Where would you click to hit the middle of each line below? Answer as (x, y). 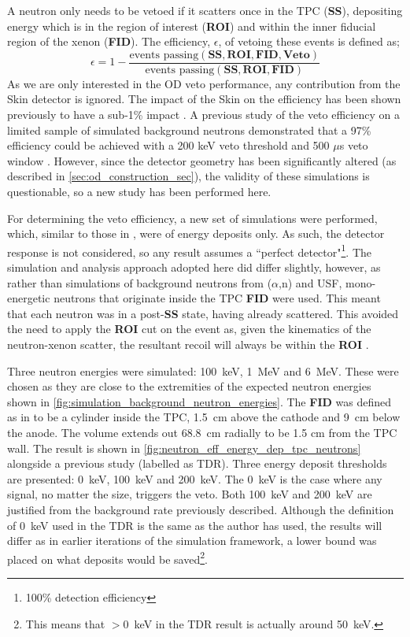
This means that (65, 623)
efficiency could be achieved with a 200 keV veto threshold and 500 (168, 145)
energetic (29, 298)
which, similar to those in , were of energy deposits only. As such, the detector (196, 233)
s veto (354, 145)
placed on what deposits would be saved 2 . (107, 557)
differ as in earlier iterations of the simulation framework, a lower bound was (192, 541)
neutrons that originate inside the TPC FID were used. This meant (217, 298)
